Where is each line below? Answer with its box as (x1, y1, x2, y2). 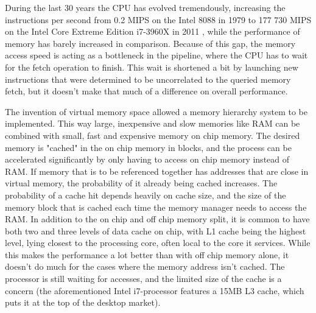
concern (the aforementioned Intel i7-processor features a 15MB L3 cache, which (5, 284, 304, 297)
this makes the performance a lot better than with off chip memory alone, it (5, 248, 289, 261)
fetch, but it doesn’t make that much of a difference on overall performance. (5, 85, 288, 97)
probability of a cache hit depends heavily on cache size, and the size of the (5, 188, 286, 201)
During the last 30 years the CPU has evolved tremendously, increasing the (5, 1, 286, 13)
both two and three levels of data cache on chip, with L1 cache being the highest (5, 224, 306, 237)
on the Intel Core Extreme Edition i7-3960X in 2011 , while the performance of (5, 25, 300, 38)
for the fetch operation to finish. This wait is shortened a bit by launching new (5, 60, 298, 73)
